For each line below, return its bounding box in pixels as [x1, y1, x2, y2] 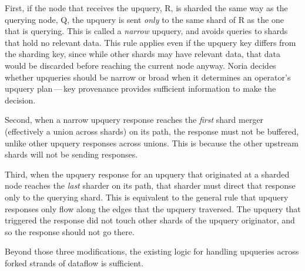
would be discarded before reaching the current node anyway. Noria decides [5, 59, 276, 71]
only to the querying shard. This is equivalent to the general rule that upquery [5, 190, 289, 203]
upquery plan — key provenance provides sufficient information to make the [5, 82, 276, 95]
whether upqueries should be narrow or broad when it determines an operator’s [5, 71, 291, 83]
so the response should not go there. [5, 225, 135, 237]
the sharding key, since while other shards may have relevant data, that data [5, 48, 281, 60]
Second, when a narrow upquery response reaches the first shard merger [5, 113, 264, 126]
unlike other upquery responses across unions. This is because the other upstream [5, 136, 299, 149]
